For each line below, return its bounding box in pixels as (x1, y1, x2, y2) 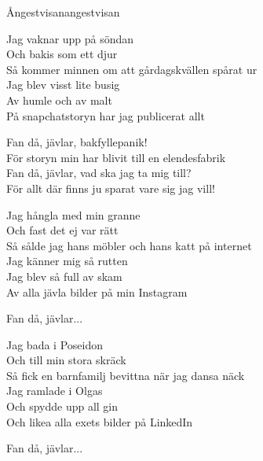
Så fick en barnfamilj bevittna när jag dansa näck (6, 367, 245, 383)
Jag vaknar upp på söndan (6, 30, 134, 46)
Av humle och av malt (6, 91, 112, 108)
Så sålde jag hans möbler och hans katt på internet (6, 237, 252, 253)
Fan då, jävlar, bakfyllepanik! (6, 134, 148, 150)
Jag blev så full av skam (6, 267, 122, 284)
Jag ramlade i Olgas (6, 382, 103, 399)
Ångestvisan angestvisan (6, 4, 120, 20)
